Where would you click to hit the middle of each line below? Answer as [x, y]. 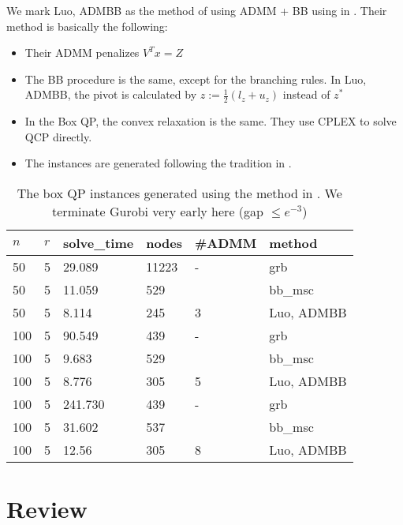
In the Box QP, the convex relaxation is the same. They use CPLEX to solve [211, 121]
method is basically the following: [87, 26]
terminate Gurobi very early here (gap [158, 211]
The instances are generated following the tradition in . [158, 163]
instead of [306, 94]
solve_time [99, 242]
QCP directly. [58, 136]
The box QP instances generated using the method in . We [179, 193]
